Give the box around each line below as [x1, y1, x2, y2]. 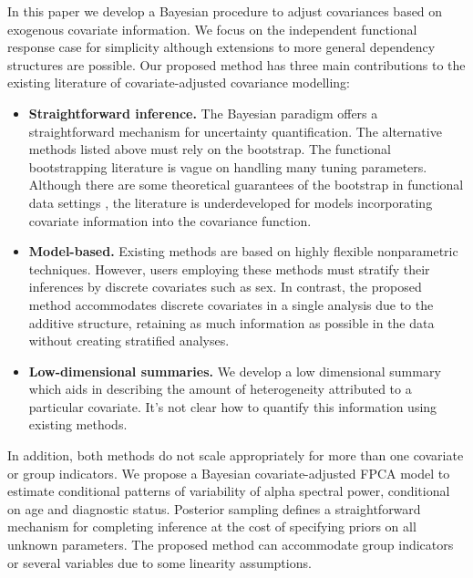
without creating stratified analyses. [28, 331, 230, 350]
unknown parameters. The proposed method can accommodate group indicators [7, 535, 454, 554]
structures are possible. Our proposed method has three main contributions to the [7, 55, 466, 74]
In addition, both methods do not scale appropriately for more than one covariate [7, 446, 464, 465]
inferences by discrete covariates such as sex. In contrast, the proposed [28, 277, 422, 296]
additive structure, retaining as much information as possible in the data [28, 313, 435, 332]
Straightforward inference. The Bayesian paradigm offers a [28, 103, 378, 122]
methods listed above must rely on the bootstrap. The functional [28, 139, 391, 159]
